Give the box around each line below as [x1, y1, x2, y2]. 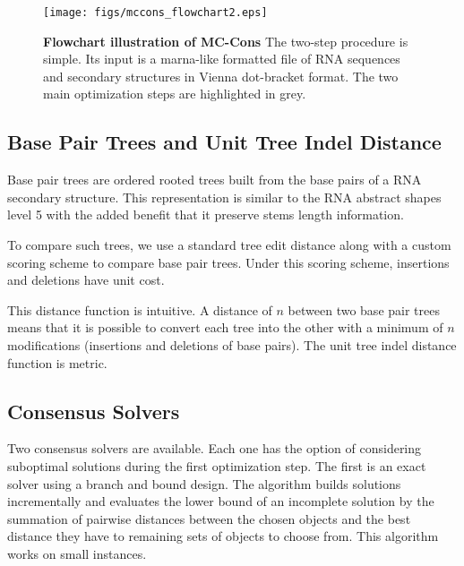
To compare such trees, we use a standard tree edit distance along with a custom [7, 236, 451, 254]
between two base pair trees [288, 300, 440, 319]
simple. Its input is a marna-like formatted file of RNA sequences [43, 49, 400, 68]
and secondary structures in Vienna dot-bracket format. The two [43, 66, 399, 85]
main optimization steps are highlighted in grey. [43, 84, 306, 103]
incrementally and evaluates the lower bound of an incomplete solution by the [7, 492, 434, 510]
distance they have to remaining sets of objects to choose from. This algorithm [7, 527, 439, 545]
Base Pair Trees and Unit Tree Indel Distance [7, 128, 442, 156]
